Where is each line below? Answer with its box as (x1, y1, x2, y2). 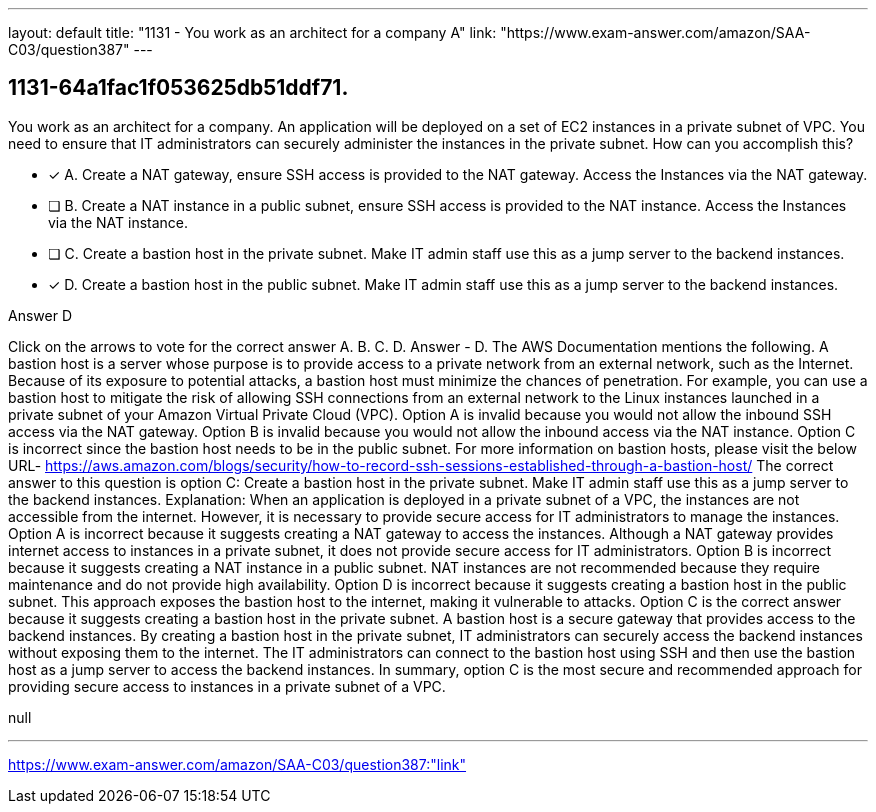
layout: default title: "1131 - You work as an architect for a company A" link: (8, 24, 497, 41)
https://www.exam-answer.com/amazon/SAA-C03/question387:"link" (8, 755, 467, 773)
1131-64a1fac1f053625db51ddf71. (8, 75, 349, 101)
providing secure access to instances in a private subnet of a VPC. (8, 677, 446, 695)
